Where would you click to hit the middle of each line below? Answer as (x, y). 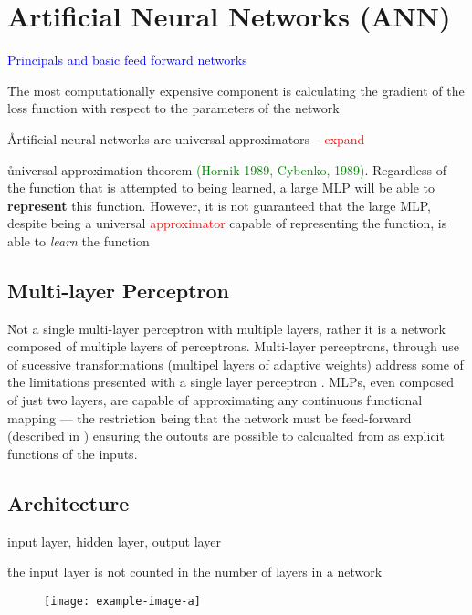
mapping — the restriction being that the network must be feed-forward (210, 417)
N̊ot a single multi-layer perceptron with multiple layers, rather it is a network (226, 328)
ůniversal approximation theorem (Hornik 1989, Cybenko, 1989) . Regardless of (227, 169)
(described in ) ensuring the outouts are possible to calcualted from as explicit (226, 436)
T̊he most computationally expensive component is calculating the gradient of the (236, 90)
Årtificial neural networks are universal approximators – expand (186, 138)
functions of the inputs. (73, 453)
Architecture (68, 502)
